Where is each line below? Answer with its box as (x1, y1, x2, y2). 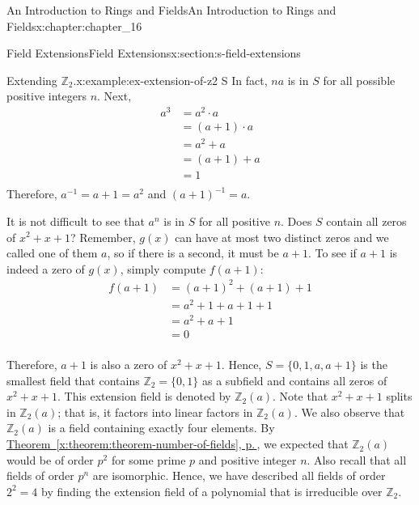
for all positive (198, 212, 270, 229)
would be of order (6, 451, 94, 468)
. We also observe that (294, 403, 405, 420)
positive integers (6, 87, 87, 104)
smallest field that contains (6, 371, 140, 388)
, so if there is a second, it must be (107, 244, 279, 261)
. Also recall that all (307, 451, 407, 468)
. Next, (97, 87, 132, 104)
